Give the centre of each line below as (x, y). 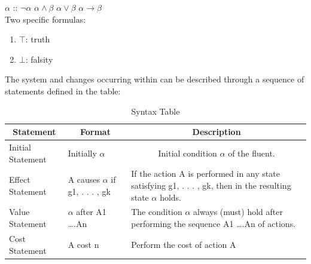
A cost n (83, 244)
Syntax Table (155, 111)
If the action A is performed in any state (205, 174)
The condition (157, 212)
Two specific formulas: (45, 19)
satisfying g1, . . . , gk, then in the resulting (211, 185)
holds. (170, 197)
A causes (84, 179)
